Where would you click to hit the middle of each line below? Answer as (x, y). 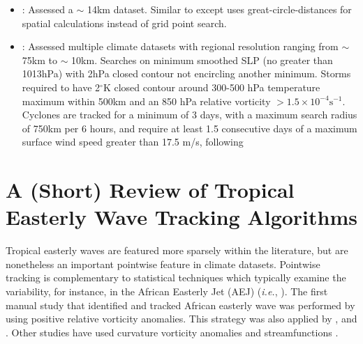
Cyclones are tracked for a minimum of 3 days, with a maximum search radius (190, 115)
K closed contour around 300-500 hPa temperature (212, 87)
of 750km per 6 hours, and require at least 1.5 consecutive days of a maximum (190, 128)
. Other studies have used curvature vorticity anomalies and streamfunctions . (172, 332)
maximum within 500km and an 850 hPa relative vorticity (146, 101)
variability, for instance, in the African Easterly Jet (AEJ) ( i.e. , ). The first (167, 291)
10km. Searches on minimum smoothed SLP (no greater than (202, 60)
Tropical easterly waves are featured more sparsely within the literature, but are (177, 250)
